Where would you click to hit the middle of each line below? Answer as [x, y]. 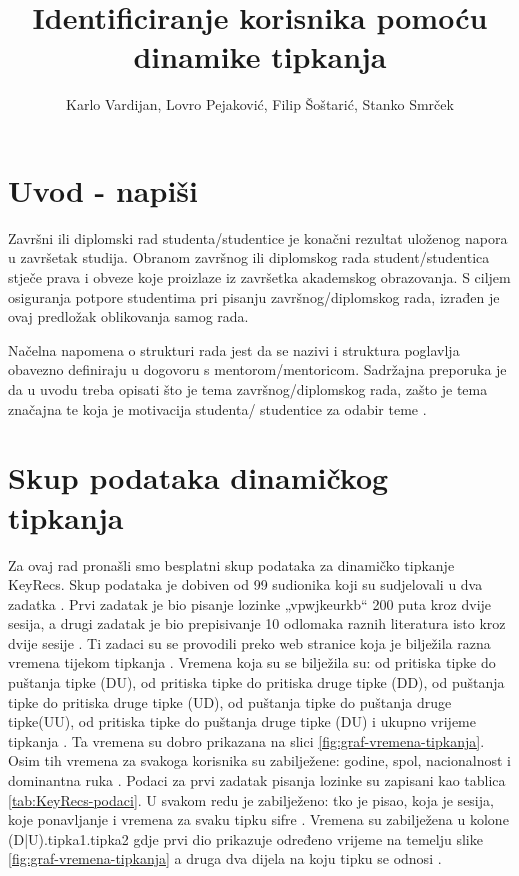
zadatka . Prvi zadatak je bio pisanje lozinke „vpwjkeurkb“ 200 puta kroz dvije [250, 603]
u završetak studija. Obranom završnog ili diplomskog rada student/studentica [249, 257]
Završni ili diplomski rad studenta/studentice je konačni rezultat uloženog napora [258, 237]
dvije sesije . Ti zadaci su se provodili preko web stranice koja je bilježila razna [249, 642]
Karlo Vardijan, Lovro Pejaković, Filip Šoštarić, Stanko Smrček [260, 104]
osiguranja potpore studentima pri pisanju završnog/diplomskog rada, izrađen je [254, 296]
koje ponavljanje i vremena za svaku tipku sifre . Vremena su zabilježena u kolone [258, 819]
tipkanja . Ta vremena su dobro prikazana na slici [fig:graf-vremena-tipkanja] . [246, 740]
